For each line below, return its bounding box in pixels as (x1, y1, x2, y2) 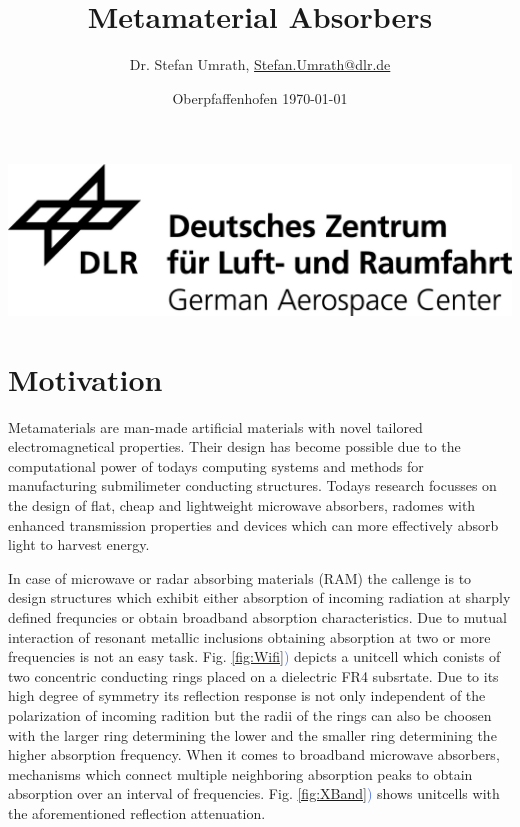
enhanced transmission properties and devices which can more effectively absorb (8, 514, 499, 535)
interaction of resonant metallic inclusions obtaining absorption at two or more (8, 626, 491, 647)
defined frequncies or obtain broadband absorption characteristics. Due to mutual (8, 606, 507, 627)
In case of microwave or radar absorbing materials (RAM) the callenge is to (8, 567, 472, 588)
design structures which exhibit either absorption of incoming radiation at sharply (8, 587, 511, 608)
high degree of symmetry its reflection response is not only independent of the (8, 685, 486, 706)
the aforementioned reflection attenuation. (8, 802, 266, 823)
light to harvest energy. (8, 534, 150, 555)
